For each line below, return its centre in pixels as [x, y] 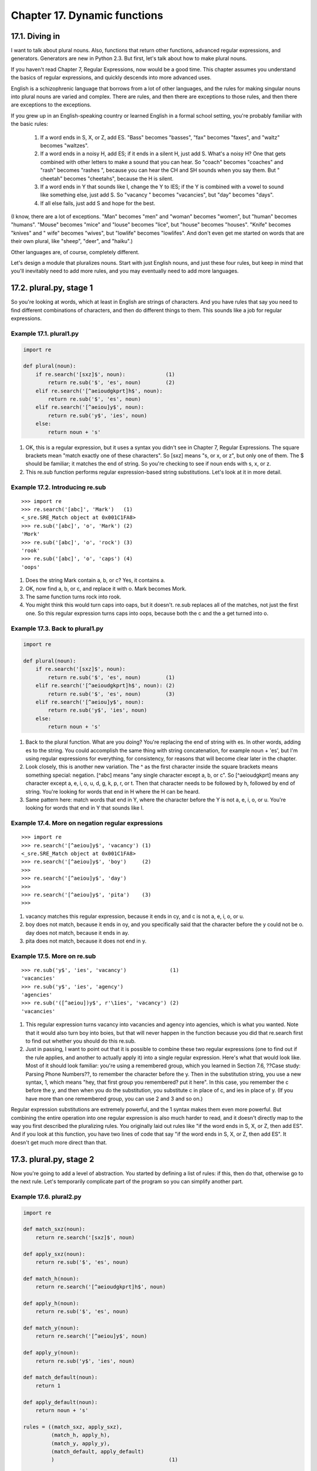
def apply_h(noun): [51, 1303]
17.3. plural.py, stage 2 [53, 1159]
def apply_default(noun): [60, 1402]
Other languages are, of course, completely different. [75, 252]
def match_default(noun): [60, 1377]
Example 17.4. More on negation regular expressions [87, 823]
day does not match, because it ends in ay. [77, 933]
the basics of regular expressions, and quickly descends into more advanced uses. [111, 78]
